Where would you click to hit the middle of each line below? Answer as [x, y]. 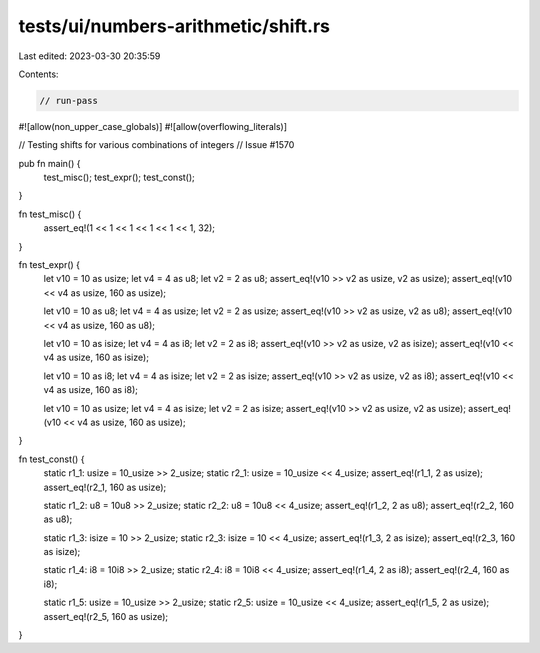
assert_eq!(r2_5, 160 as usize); [106, 616]
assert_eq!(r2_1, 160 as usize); [105, 487]
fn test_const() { [51, 459]
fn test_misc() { [50, 214]
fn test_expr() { [49, 265]
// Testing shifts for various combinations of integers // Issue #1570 [156, 145]
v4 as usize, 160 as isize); [96, 357]
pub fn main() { [49, 163]
